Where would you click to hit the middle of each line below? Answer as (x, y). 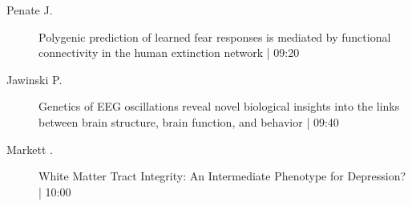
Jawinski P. (34, 79)
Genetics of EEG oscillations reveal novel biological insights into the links (219, 106)
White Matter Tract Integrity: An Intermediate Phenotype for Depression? (222, 176)
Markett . (30, 149)
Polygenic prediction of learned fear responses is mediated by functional (215, 36)
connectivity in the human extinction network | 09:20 (169, 53)
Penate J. (30, 10)
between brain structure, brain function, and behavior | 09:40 (189, 121)
